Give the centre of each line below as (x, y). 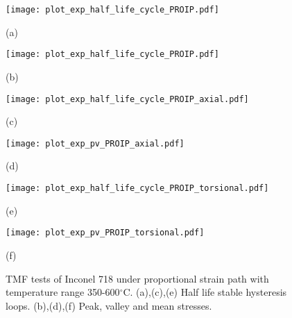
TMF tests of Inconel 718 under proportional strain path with (137, 278)
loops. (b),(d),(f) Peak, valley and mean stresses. (109, 305)
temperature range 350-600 (63, 292)
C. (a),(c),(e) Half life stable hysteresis (205, 292)
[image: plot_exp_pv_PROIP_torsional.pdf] (105, 233)
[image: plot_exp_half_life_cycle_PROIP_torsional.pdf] (137, 188)
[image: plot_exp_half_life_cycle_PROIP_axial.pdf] (127, 99)
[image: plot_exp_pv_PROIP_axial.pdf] (95, 143)
